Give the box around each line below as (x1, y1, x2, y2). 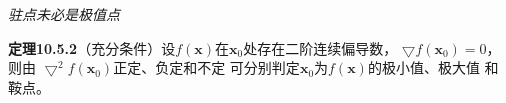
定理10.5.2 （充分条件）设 (8, 37, 176, 58)
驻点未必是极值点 (8, 4, 120, 24)
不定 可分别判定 (197, 57, 300, 78)
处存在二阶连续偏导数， (243, 37, 398, 58)
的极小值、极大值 (367, 57, 480, 78)
